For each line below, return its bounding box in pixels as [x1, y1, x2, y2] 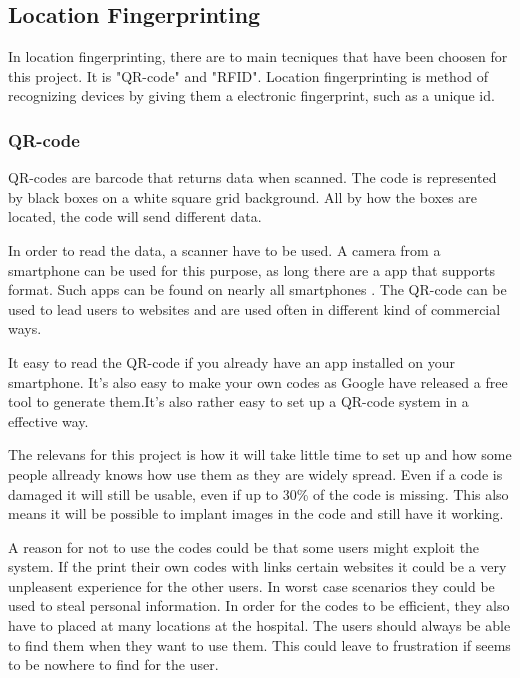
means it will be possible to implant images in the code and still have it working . [8, 503, 504, 524]
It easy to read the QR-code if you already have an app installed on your [8, 351, 455, 372]
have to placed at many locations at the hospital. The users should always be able [8, 615, 511, 636]
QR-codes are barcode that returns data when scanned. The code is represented [8, 167, 497, 188]
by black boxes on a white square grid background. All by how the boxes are [8, 186, 477, 207]
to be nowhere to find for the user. [8, 654, 219, 675]
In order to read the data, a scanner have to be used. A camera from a [8, 239, 441, 260]
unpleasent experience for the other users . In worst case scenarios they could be [8, 575, 495, 596]
